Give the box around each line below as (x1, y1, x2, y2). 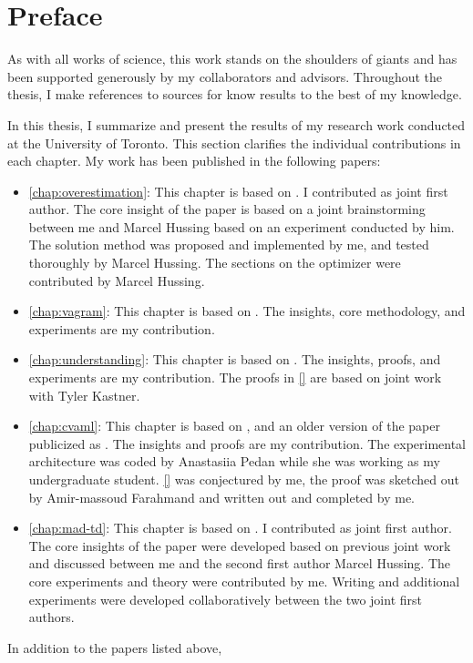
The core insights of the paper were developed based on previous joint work (28, 535, 451, 555)
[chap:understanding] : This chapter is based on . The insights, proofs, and (28, 350, 441, 369)
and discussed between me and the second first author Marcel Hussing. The (28, 554, 451, 573)
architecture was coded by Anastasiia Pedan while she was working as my (28, 452, 440, 471)
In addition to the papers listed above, (7, 637, 222, 657)
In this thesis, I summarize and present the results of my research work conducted (7, 115, 466, 134)
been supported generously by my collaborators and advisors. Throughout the (7, 66, 443, 86)
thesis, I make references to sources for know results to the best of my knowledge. (7, 85, 462, 104)
